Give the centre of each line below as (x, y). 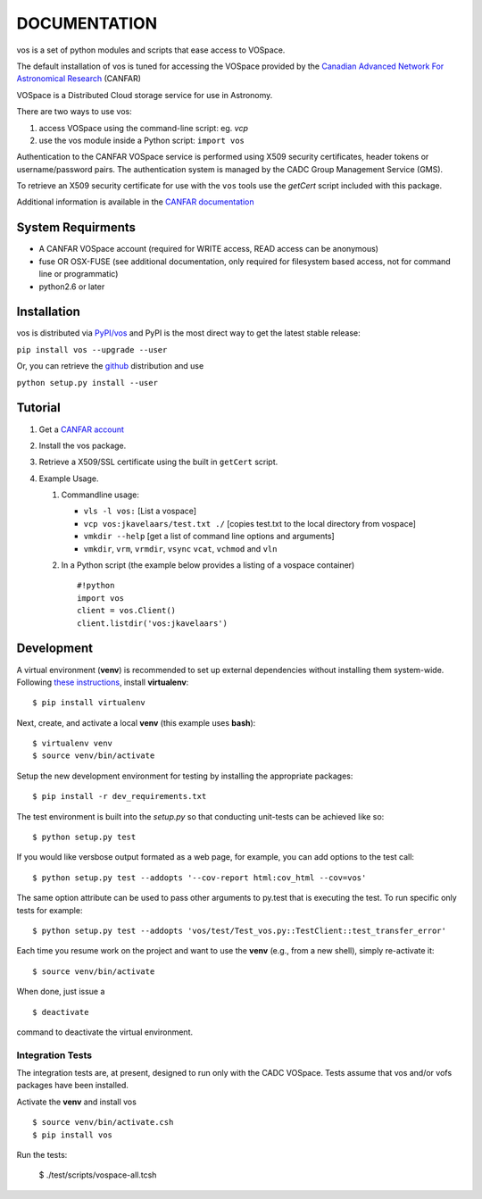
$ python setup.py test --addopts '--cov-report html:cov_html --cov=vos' (199, 878)
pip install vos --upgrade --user (92, 350)
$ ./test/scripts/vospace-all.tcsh (98, 1175)
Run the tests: (42, 1155)
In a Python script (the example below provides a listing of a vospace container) (208, 565)
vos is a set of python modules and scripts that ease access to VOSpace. (151, 50)
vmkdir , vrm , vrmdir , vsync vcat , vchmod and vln (180, 548)
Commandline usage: (100, 495)
